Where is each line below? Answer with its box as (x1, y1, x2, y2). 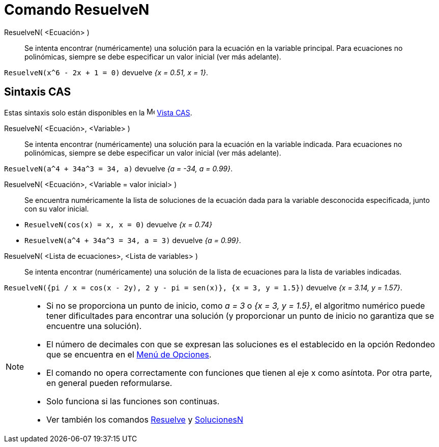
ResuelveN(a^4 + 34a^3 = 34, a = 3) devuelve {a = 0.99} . (24, 235, 241, 245)
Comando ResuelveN (4, 1, 150, 18)
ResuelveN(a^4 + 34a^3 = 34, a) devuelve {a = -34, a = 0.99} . (4, 164, 233, 173)
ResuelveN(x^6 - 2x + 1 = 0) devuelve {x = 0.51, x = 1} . (4, 68, 208, 77)
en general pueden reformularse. (46, 377, 172, 388)
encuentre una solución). (46, 320, 142, 331)
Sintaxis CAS (4, 85, 71, 99)
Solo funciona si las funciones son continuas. (46, 396, 220, 406)
